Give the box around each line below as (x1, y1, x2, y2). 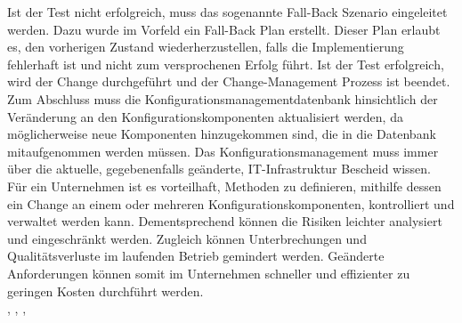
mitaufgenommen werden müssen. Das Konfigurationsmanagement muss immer (7, 141, 439, 160)
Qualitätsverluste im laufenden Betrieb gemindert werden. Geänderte (7, 246, 385, 265)
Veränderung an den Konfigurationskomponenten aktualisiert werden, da (7, 107, 403, 125)
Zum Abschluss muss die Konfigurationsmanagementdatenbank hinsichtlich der (7, 89, 438, 108)
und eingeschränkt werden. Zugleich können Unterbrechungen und (7, 229, 367, 247)
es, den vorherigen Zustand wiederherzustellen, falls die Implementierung (7, 37, 404, 56)
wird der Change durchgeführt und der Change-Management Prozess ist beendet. (7, 72, 450, 91)
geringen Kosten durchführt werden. (7, 281, 204, 300)
